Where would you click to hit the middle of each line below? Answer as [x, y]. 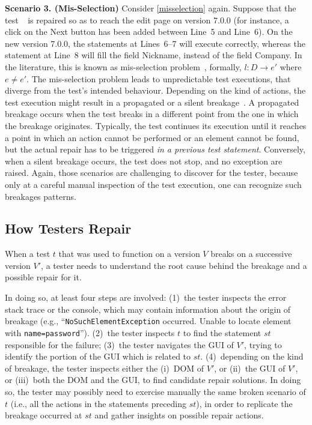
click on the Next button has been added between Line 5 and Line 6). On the [149, 32]
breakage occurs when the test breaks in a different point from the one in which [152, 114]
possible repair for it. [43, 277]
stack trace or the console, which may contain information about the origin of [148, 309]
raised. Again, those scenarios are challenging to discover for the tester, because [151, 173]
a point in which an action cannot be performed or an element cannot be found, [152, 137]
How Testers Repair [68, 228]
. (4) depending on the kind [252, 356]
